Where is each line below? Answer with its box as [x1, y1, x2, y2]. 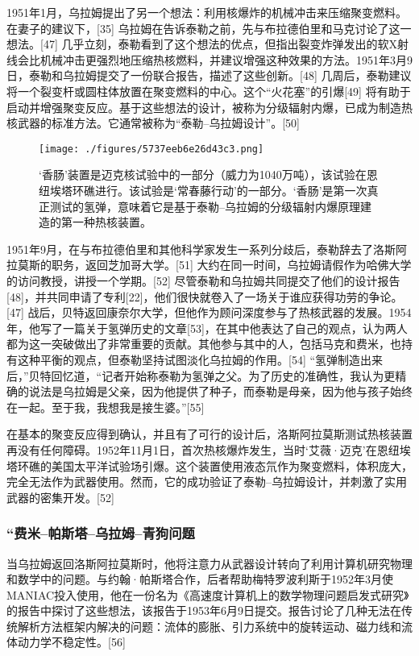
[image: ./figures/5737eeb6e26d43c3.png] [39, 143, 264, 155]
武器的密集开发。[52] [6, 488, 114, 505]
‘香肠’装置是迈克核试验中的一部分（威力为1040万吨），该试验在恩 [39, 166, 378, 183]
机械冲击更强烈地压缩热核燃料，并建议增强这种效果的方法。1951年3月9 [39, 51, 413, 68]
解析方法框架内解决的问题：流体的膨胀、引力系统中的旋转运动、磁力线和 [17, 617, 401, 634]
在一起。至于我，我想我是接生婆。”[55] [6, 398, 205, 415]
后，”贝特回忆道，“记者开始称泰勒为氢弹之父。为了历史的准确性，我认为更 [6, 367, 396, 384]
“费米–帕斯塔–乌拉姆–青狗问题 [6, 523, 195, 543]
